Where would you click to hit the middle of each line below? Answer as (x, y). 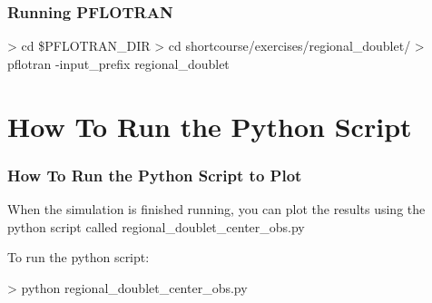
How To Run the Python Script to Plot (155, 175)
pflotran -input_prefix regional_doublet (118, 63)
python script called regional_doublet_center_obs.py (156, 226)
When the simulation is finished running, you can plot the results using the (216, 209)
